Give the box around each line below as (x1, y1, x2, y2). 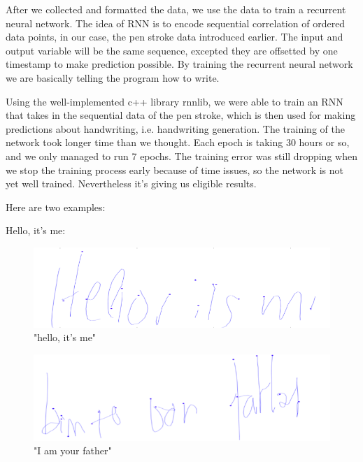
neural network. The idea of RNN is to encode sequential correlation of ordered (6, 15, 346, 30)
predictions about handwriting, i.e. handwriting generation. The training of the (6, 121, 345, 136)
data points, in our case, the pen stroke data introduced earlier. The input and (6, 29, 343, 44)
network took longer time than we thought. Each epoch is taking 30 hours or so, (6, 135, 350, 150)
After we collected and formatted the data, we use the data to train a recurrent (6, 2, 346, 16)
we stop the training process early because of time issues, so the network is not (6, 162, 343, 177)
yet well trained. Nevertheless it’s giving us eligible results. (6, 176, 257, 191)
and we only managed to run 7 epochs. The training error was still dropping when (6, 148, 357, 163)
